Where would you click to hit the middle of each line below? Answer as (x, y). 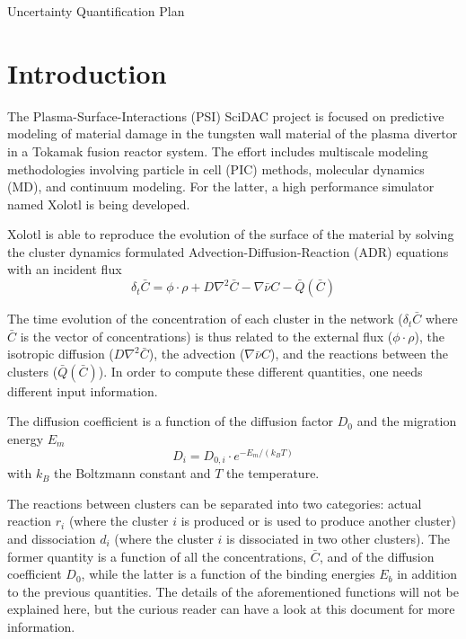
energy (26, 439)
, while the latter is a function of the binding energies (228, 574)
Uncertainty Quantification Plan (96, 11)
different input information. (83, 390)
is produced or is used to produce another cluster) (318, 521)
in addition (427, 574)
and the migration (407, 421)
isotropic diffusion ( (61, 354)
